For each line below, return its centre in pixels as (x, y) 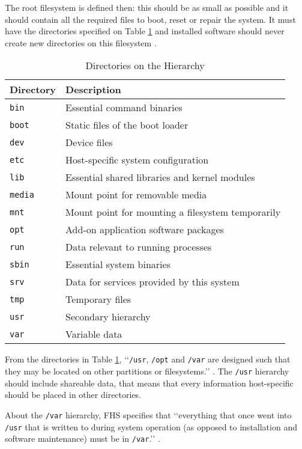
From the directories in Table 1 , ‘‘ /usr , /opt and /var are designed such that (148, 359)
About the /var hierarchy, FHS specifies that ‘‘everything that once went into (148, 414)
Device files (89, 142)
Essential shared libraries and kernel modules (160, 177)
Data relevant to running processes (139, 247)
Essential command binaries (124, 108)
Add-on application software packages (145, 230)
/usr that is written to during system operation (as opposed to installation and (151, 426)
